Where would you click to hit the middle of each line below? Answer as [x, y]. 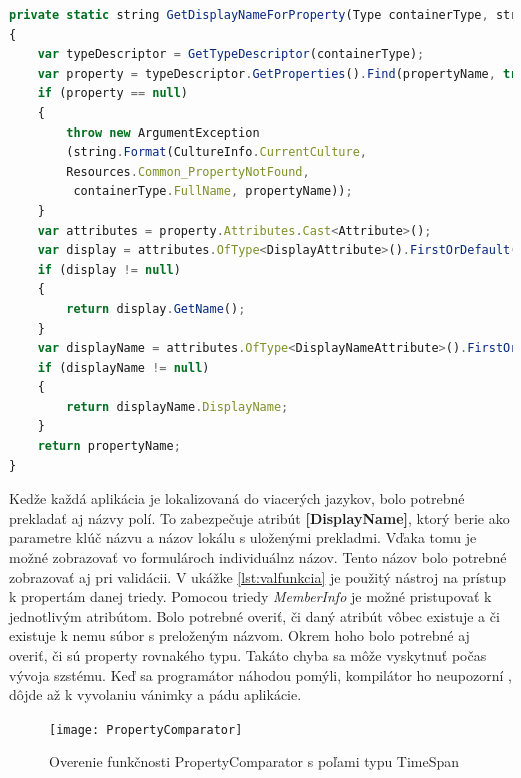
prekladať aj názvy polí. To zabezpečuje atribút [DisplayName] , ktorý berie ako [259, 517]
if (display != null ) [109, 269]
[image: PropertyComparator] [146, 729]
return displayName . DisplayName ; [177, 406]
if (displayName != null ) [123, 367]
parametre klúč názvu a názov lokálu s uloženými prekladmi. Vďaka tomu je [243, 537]
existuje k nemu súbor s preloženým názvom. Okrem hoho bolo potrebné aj [239, 635]
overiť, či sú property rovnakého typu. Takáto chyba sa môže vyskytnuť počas [248, 655]
